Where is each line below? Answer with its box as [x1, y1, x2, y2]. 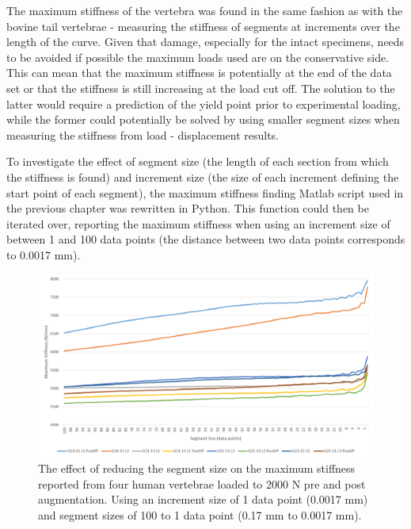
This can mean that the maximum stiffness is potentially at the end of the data [6, 64, 392, 81]
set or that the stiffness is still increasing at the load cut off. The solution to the [6, 79, 395, 96]
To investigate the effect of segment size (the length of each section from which [6, 153, 389, 170]
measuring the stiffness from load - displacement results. [6, 126, 280, 143]
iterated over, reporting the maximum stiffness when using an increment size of [6, 215, 390, 232]
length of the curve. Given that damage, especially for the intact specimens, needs [6, 33, 405, 50]
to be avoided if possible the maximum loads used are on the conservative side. [6, 48, 390, 65]
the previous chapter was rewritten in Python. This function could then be [6, 200, 369, 217]
